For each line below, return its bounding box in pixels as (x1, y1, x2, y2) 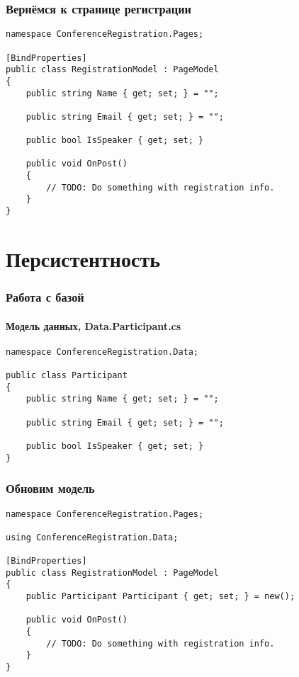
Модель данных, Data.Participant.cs (6, 318, 181, 333)
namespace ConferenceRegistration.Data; (6, 346, 199, 357)
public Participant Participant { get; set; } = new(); (26, 591, 295, 602)
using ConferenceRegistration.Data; (6, 532, 179, 542)
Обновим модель (6, 479, 95, 497)
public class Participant (6, 370, 128, 381)
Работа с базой (6, 288, 84, 306)
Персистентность (6, 244, 160, 273)
